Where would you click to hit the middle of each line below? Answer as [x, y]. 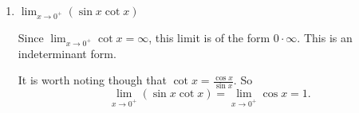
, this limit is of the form [209, 37]
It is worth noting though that [92, 80]
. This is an [325, 37]
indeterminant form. [67, 53]
